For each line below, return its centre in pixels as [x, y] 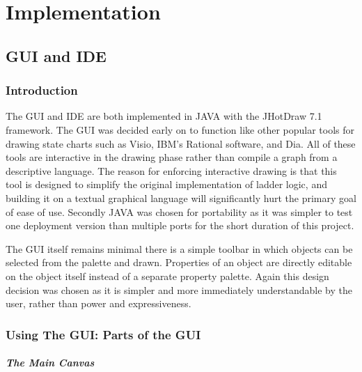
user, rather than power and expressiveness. [99, 303]
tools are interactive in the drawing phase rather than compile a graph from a [172, 157]
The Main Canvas [50, 363]
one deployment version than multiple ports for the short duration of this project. [180, 225]
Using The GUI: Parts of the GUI [103, 334]
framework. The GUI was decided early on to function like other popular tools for [180, 129]
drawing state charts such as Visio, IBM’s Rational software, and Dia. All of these [181, 143]
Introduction [42, 90]
